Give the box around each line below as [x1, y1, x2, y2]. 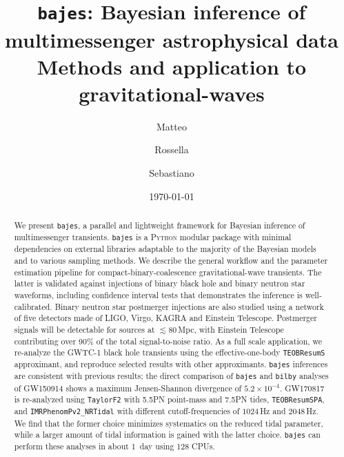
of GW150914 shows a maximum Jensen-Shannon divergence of [14, 382, 242, 393]
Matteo [156, 119, 187, 133]
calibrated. [14, 300, 52, 312]
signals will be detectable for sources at [14, 323, 155, 335]
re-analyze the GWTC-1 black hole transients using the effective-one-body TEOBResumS [14, 347, 325, 358]
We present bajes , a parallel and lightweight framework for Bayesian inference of [14, 219, 305, 231]
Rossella [154, 142, 189, 157]
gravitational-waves [79, 79, 265, 107]
